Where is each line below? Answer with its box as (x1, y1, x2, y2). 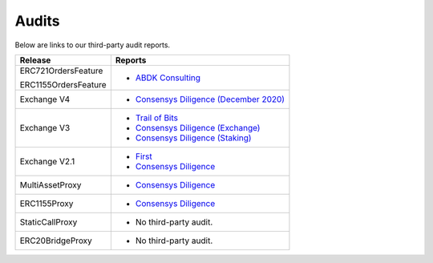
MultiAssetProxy (19, 179, 82, 190)
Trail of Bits (135, 112, 179, 123)
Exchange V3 (19, 122, 71, 133)
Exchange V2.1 (19, 156, 75, 167)
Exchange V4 (19, 93, 71, 104)
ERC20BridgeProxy (19, 235, 92, 246)
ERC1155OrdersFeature (19, 79, 107, 90)
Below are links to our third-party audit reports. (14, 40, 171, 50)
